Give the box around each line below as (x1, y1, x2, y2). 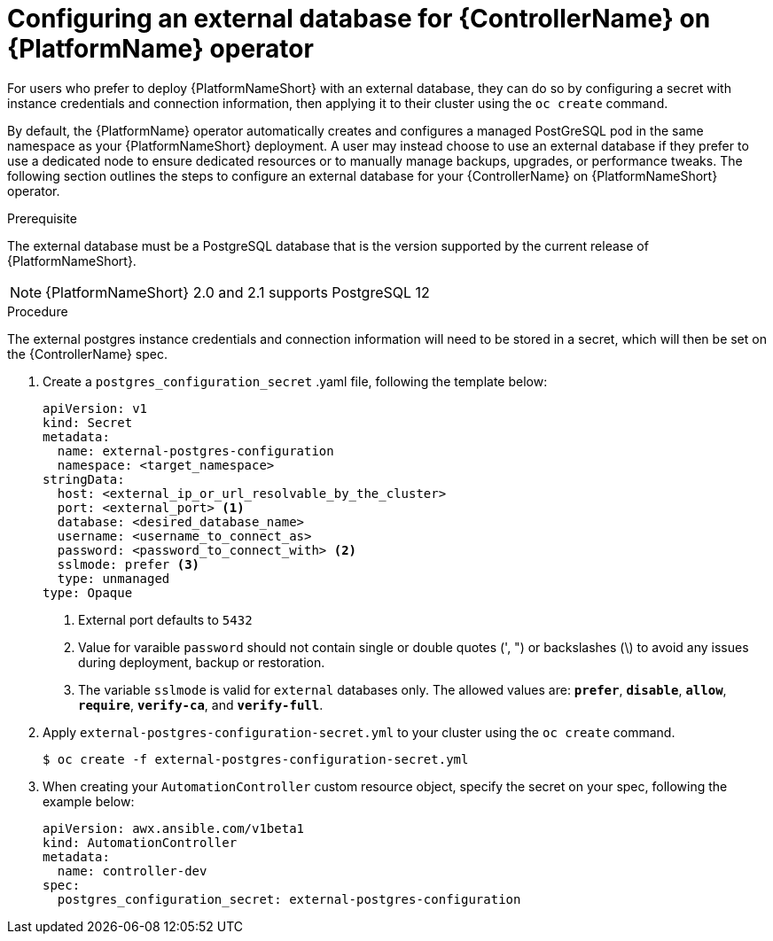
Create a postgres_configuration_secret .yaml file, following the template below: (43, 373, 548, 389)
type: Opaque (43, 585, 133, 600)
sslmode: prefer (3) (57, 556, 200, 572)
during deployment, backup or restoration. (78, 654, 325, 670)
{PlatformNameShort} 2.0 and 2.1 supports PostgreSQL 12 (45, 283, 430, 301)
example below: (43, 793, 135, 809)
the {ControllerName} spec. (7, 346, 168, 362)
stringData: (43, 471, 125, 486)
